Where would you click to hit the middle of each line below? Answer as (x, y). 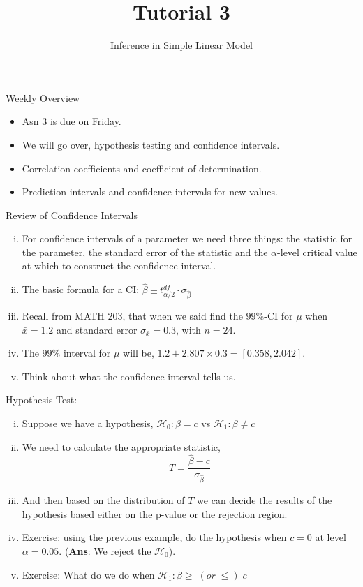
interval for (87, 353)
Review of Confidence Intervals (72, 215)
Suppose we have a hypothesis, (88, 423)
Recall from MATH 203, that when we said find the (132, 316)
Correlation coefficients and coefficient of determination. (142, 168)
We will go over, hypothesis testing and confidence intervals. (151, 144)
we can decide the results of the (265, 500)
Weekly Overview (43, 97)
